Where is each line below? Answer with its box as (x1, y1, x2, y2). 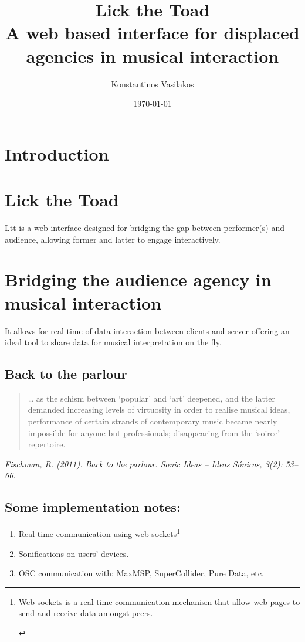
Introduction (5, 141, 109, 165)
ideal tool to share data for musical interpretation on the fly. (5, 336, 222, 348)
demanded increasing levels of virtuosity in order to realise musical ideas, (28, 403, 290, 416)
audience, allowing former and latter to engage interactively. (5, 233, 221, 245)
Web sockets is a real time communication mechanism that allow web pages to (18, 595, 300, 607)
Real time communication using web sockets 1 (18, 526, 181, 539)
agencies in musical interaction (26, 43, 279, 67)
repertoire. (28, 438, 66, 450)
